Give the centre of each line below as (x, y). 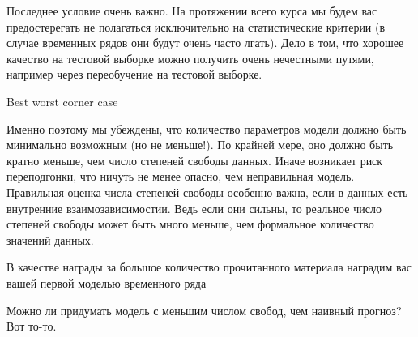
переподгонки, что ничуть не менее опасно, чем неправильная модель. (181, 176)
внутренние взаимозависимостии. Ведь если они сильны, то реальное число (194, 208)
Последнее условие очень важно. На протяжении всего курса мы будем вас (192, 11)
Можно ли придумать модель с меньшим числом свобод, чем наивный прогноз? (204, 310)
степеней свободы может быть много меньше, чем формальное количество (190, 224)
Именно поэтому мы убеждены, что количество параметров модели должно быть (207, 128)
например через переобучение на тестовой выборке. (134, 74)
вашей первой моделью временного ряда (107, 282)
